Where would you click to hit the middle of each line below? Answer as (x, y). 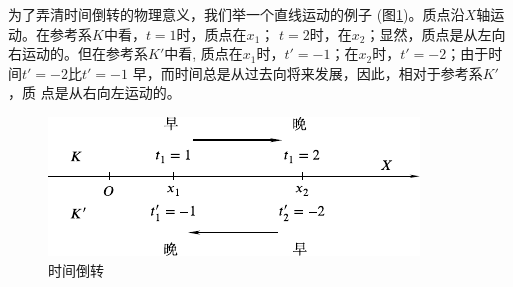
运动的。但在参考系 (84, 53)
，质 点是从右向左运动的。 (94, 92)
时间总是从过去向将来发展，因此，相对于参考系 (328, 72)
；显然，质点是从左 (428, 33)
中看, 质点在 (203, 53)
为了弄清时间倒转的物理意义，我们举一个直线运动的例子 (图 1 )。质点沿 (236, 14)
